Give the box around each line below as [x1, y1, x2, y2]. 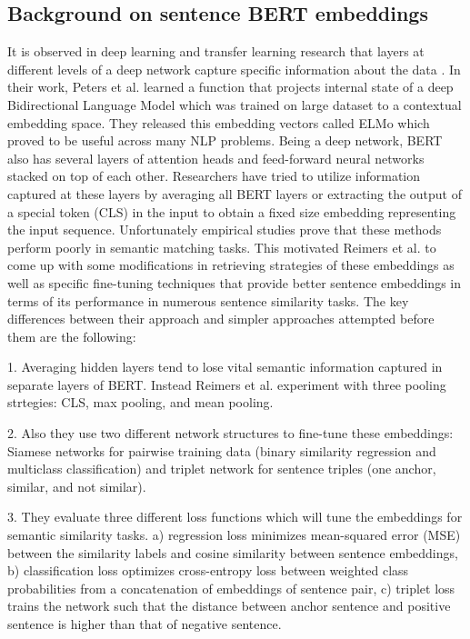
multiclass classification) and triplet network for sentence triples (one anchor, [7, 459, 436, 478]
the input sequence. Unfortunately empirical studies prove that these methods [7, 220, 442, 239]
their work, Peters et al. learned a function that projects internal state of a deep [7, 77, 454, 96]
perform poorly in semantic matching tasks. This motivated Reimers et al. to [7, 237, 436, 256]
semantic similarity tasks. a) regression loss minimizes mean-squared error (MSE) [7, 525, 461, 544]
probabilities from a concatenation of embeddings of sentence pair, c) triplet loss [7, 578, 455, 597]
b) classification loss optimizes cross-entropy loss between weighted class [7, 561, 409, 580]
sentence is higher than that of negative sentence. [7, 614, 282, 634]
